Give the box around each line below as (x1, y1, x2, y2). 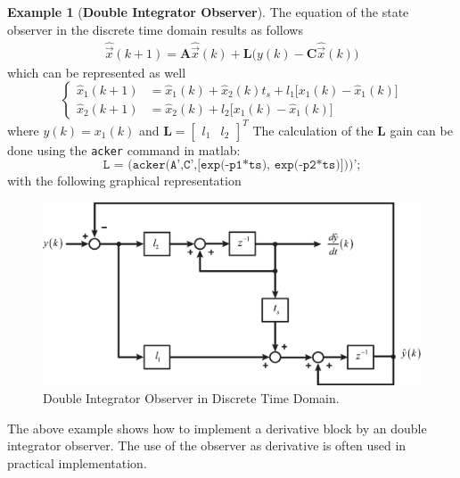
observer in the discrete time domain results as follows (7, 20, 303, 38)
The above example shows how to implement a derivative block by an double (7, 418, 427, 437)
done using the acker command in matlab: (7, 140, 241, 159)
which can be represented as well (7, 62, 186, 81)
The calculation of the (252, 120, 374, 139)
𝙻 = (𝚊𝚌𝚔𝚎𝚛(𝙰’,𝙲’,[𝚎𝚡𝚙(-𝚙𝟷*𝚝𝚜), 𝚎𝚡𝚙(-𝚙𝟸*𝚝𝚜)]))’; (103, 159, 361, 172)
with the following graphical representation (7, 171, 242, 190)
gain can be (390, 120, 453, 139)
